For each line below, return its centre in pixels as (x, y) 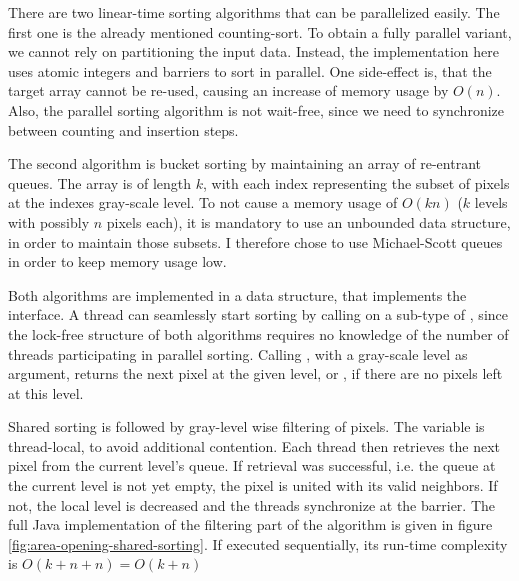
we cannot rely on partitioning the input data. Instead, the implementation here (254, 51)
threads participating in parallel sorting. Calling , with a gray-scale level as (238, 353)
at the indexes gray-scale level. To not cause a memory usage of (203, 202)
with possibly (49, 221)
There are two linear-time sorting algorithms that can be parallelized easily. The (254, 12)
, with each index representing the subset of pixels (356, 182)
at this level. (46, 392)
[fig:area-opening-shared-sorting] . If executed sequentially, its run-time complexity (258, 543)
